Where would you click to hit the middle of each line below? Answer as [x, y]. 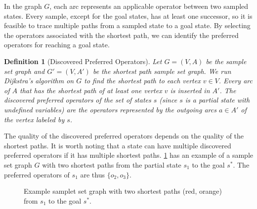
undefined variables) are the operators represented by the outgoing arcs [110, 109]
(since [168, 100]
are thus [93, 174]
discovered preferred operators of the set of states [78, 100]
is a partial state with [217, 100]
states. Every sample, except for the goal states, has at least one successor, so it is [128, 16]
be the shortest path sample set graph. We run [162, 71]
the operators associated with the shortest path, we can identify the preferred [121, 35]
